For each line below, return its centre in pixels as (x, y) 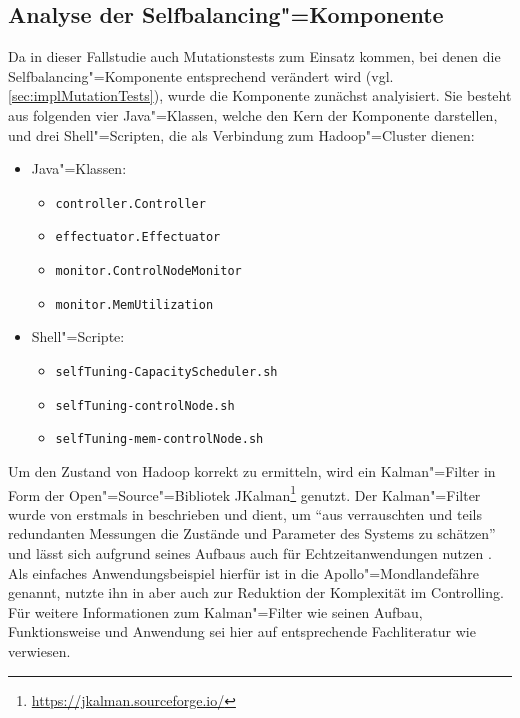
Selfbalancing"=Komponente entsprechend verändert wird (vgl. (201, 75)
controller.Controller (130, 203)
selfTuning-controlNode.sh (145, 405)
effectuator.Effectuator (138, 237)
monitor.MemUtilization (134, 304)
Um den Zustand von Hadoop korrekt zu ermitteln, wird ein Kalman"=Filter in (252, 470)
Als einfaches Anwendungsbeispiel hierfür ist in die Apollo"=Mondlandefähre (243, 572)
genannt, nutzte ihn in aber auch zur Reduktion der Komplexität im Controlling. (256, 592)
